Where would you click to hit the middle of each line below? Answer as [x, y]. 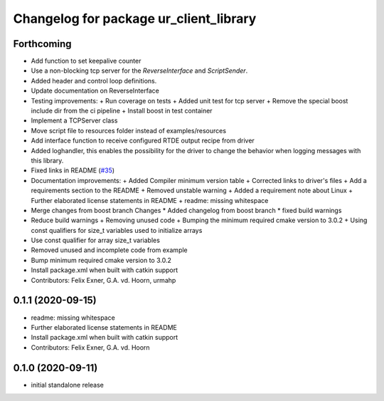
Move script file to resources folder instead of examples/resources [129, 130]
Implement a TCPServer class [74, 120]
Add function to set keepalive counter [86, 61]
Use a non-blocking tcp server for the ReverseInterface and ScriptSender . [139, 71]
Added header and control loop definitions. [94, 80]
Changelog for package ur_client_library [135, 19]
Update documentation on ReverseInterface [95, 91]
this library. [47, 160]
